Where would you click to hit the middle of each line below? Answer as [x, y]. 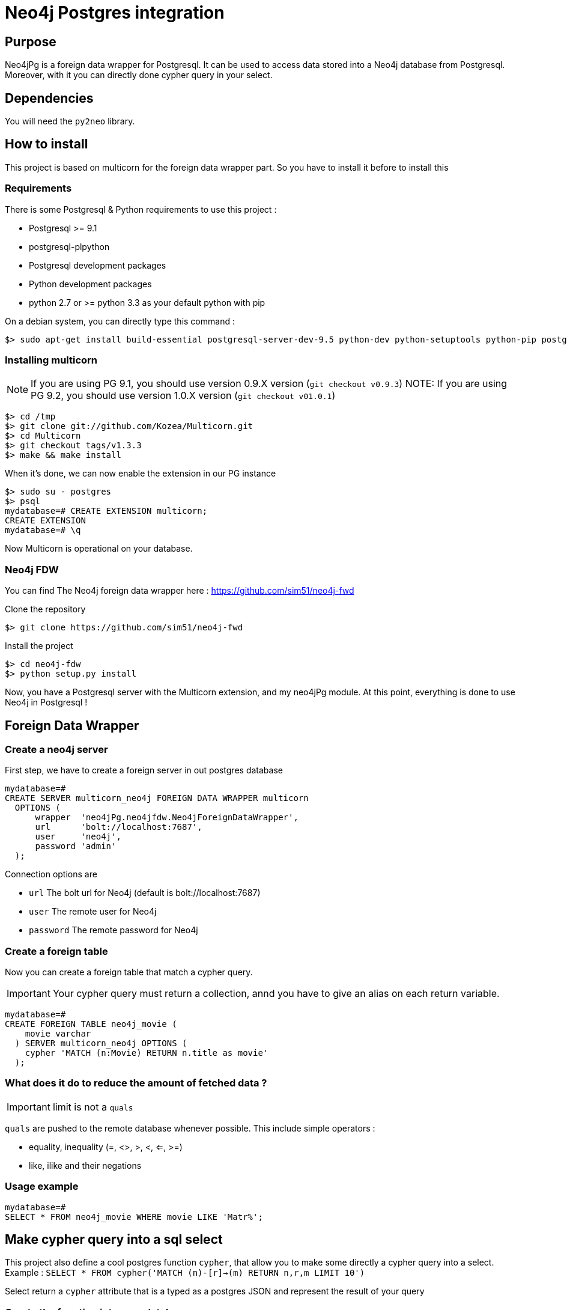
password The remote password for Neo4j [114, 930]
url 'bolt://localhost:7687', [119, 827]
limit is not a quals [93, 1107]
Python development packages [90, 284]
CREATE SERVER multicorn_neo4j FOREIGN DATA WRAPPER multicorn [157, 798]
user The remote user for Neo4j [93, 912]
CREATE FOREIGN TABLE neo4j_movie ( [91, 1024]
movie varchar [58, 1034]
